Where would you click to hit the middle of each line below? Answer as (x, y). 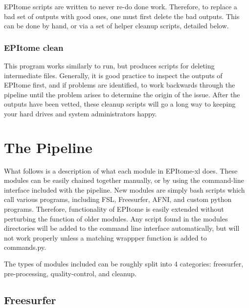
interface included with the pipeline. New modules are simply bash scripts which (124, 189)
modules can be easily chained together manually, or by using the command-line (124, 180)
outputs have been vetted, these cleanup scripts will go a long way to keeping (120, 104)
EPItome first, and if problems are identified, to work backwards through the (120, 85)
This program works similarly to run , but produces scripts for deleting (109, 66)
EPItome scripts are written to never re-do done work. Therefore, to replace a (121, 6)
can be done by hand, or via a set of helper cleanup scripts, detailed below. (116, 26)
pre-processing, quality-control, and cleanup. (70, 273)
